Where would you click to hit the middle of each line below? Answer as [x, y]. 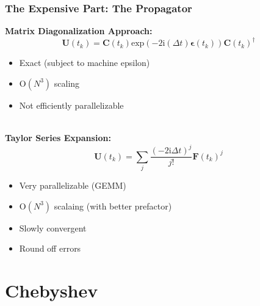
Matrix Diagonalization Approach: [79, 31]
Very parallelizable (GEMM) [73, 185]
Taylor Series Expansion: [58, 138]
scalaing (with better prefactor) [113, 206]
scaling [67, 83]
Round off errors [50, 248]
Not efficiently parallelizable [71, 105]
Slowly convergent [53, 228]
